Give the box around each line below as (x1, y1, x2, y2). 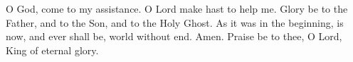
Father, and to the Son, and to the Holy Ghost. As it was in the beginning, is (6, 15, 344, 30)
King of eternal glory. (6, 42, 99, 57)
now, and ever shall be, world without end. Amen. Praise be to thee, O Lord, (6, 29, 342, 44)
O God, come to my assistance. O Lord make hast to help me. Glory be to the (6, 1, 348, 15)
